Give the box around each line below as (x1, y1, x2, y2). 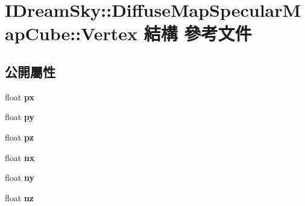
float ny (5, 171, 34, 184)
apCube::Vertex (5, 21, 138, 46)
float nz (5, 191, 34, 204)
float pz (5, 130, 34, 143)
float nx (5, 151, 35, 163)
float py (5, 111, 34, 123)
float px (5, 90, 34, 103)
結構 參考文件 (143, 21, 252, 46)
